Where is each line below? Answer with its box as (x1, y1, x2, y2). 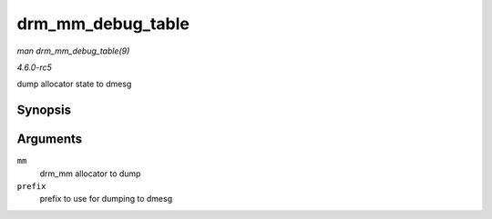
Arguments (16, 132, 83, 147)
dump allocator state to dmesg (16, 78, 132, 90)
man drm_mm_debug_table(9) (16, 45, 130, 56)
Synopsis (16, 103, 72, 118)
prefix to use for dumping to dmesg (39, 194, 173, 204)
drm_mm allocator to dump (39, 168, 141, 179)
